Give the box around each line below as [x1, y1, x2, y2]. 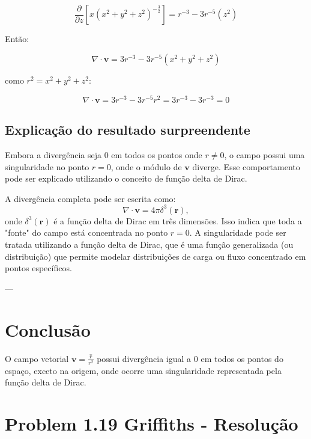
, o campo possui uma [224, 148, 305, 161]
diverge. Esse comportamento [192, 160, 300, 173]
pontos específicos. [5, 262, 72, 274]
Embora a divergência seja [5, 148, 101, 161]
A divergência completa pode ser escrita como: [5, 192, 176, 204]
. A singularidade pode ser [189, 226, 286, 239]
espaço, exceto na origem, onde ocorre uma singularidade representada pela [5, 364, 282, 376]
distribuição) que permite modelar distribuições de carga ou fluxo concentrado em [5, 250, 306, 262]
